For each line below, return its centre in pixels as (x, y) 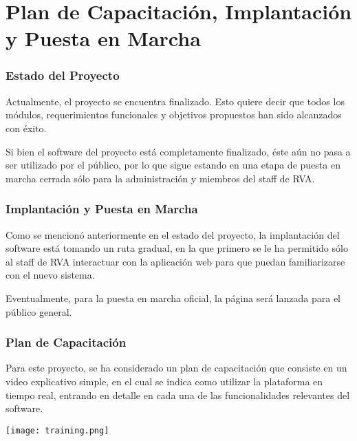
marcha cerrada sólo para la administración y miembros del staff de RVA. (160, 178)
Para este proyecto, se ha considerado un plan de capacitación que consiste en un (176, 368)
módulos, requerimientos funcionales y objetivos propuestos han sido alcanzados (174, 115)
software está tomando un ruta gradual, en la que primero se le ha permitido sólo (177, 248)
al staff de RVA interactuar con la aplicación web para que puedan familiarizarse (175, 261)
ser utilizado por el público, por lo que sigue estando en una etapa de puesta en (173, 165)
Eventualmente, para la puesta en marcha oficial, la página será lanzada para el (173, 298)
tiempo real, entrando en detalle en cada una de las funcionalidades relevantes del (178, 395)
